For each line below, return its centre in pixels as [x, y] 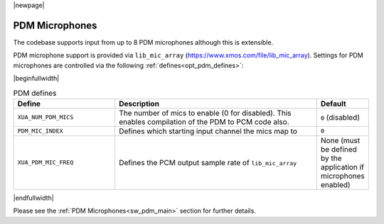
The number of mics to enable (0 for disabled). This [205, 113]
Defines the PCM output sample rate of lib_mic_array [208, 162]
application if [342, 167]
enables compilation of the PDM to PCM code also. [204, 122]
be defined [338, 149]
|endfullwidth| [34, 198]
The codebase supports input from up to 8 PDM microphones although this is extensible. [143, 42]
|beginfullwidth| [36, 79]
